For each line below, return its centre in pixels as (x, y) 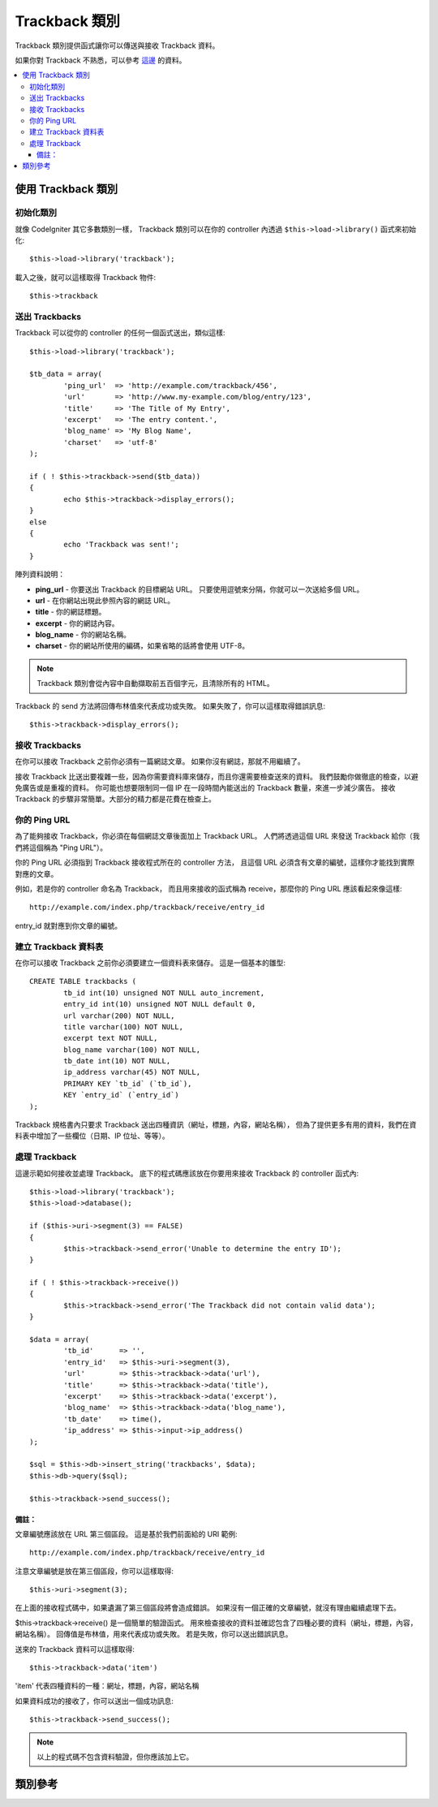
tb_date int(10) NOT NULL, (117, 1061)
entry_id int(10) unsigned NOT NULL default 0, (160, 1004)
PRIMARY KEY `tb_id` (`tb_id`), (128, 1083)
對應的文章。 (36, 873)
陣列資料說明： (40, 574)
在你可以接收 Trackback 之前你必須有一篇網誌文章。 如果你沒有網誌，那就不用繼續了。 (160, 761)
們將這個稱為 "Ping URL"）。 (61, 847)
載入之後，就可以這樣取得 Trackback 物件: (86, 277)
